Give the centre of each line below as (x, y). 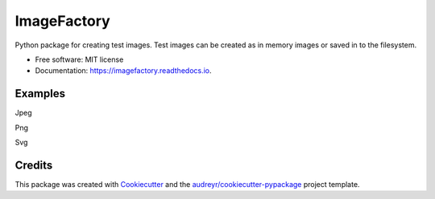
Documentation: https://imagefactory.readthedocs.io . (124, 71)
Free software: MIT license (79, 59)
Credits (34, 165)
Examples (40, 93)
